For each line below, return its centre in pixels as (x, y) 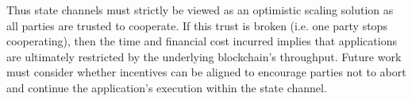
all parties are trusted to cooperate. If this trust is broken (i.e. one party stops (197, 25)
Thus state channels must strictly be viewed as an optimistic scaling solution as (200, 10)
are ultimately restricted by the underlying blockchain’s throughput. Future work (204, 56)
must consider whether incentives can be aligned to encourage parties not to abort (206, 72)
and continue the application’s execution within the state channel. (167, 87)
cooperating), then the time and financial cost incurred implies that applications (202, 41)
